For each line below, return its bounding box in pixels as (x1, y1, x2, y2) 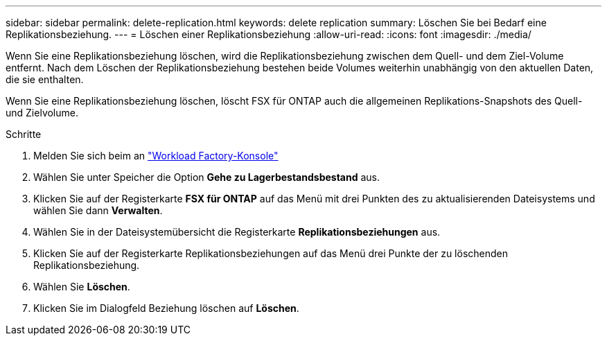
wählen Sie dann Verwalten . (33, 204, 163, 216)
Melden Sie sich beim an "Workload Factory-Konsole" (33, 150, 279, 161)
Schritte (6, 128, 42, 140)
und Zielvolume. (6, 107, 78, 119)
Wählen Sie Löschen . (33, 281, 130, 292)
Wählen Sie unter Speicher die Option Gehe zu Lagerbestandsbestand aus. (33, 171, 380, 183)
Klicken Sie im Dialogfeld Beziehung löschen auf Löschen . (33, 302, 299, 314)
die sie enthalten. (6, 73, 84, 85)
